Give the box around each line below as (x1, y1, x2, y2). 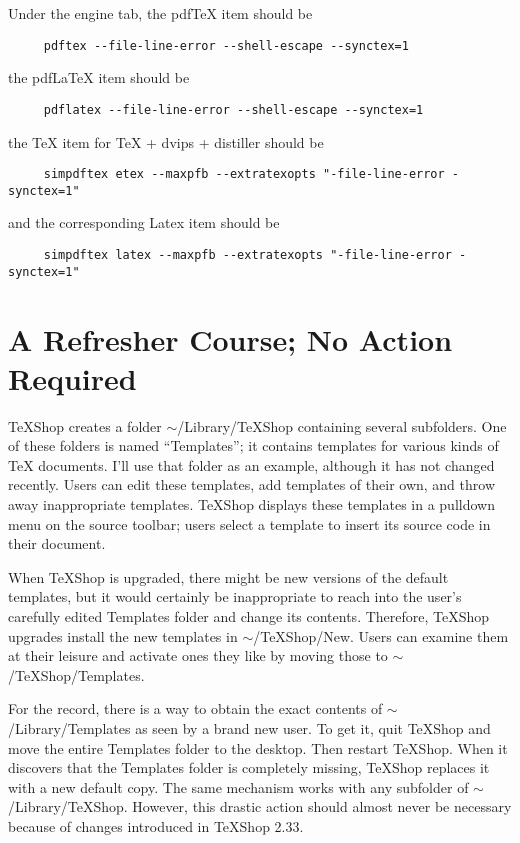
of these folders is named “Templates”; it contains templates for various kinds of (8, 435, 499, 456)
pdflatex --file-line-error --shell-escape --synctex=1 (43, 102, 424, 117)
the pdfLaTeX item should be (8, 67, 190, 88)
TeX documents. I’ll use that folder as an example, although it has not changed (8, 454, 495, 475)
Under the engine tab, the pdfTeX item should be (8, 3, 313, 23)
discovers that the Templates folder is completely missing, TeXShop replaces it (8, 757, 490, 778)
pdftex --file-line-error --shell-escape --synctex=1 (43, 38, 409, 53)
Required (8, 357, 137, 398)
